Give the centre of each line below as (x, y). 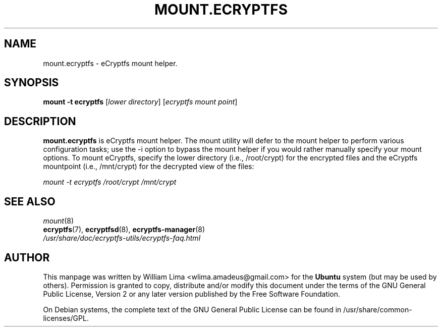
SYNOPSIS (32, 83)
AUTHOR (27, 257)
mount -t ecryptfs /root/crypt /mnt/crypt (110, 182)
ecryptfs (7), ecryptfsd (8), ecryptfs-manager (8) (124, 230)
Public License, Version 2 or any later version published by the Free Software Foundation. (192, 294)
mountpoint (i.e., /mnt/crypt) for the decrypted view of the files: (149, 167)
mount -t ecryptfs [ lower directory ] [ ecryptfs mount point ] (140, 102)
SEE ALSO (30, 201)
